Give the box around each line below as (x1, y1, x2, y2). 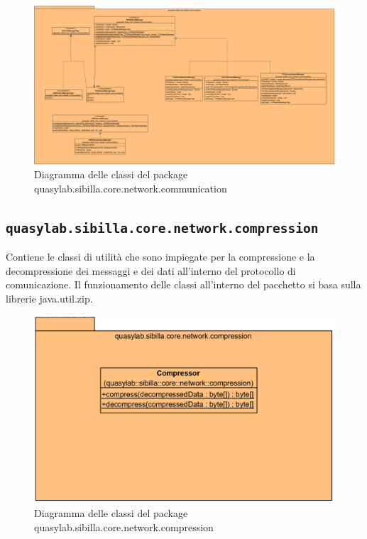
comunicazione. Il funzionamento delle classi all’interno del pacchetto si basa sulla (6, 277, 361, 292)
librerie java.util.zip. (6, 290, 93, 305)
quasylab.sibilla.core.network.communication (34, 180, 227, 195)
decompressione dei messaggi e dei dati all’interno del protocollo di (6, 263, 296, 278)
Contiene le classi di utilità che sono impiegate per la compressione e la (6, 249, 315, 264)
